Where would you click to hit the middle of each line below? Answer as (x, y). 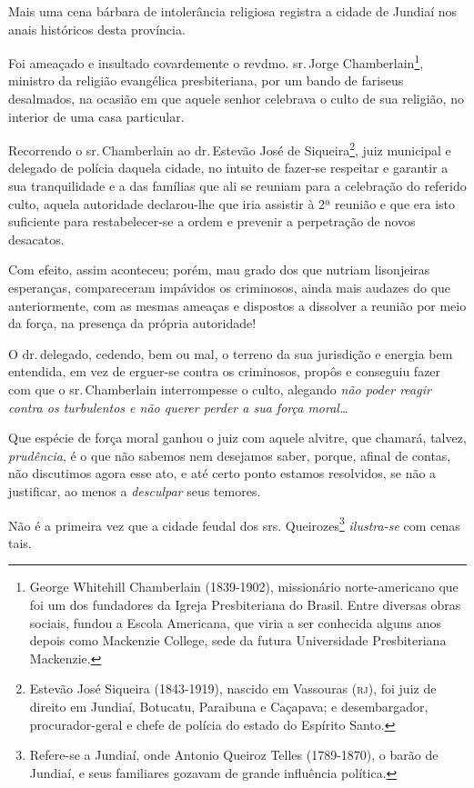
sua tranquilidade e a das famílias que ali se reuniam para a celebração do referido (237, 186)
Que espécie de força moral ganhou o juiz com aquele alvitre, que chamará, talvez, (237, 438)
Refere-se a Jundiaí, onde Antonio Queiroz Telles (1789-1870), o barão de (234, 755)
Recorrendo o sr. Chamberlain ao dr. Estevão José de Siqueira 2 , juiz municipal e (230, 149)
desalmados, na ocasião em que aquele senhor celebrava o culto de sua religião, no (236, 99)
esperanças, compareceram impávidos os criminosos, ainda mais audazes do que (230, 288)
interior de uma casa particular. (96, 116)
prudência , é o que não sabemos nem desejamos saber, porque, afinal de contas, (230, 455)
